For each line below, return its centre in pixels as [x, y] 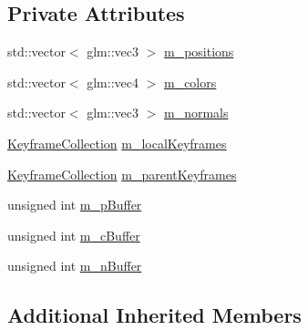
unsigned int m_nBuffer [75, 266]
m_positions [199, 52]
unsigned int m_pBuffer [75, 205]
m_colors [190, 82]
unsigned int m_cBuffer [74, 235]
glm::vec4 [113, 82]
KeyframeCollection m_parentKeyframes [122, 174]
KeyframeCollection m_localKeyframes [117, 143]
